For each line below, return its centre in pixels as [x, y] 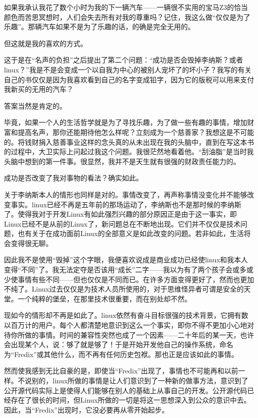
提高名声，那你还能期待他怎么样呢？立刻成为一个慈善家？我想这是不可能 [136, 132]
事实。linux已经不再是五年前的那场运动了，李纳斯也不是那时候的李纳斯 [126, 204]
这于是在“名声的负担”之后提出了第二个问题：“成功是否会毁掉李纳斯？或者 [124, 60]
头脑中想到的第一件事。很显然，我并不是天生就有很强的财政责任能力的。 [122, 161]
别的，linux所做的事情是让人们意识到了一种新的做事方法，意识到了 [140, 380]
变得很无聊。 [32, 243]
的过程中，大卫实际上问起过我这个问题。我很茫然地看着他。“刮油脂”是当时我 [129, 151]
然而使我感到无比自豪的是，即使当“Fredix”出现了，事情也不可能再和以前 [121, 371]
